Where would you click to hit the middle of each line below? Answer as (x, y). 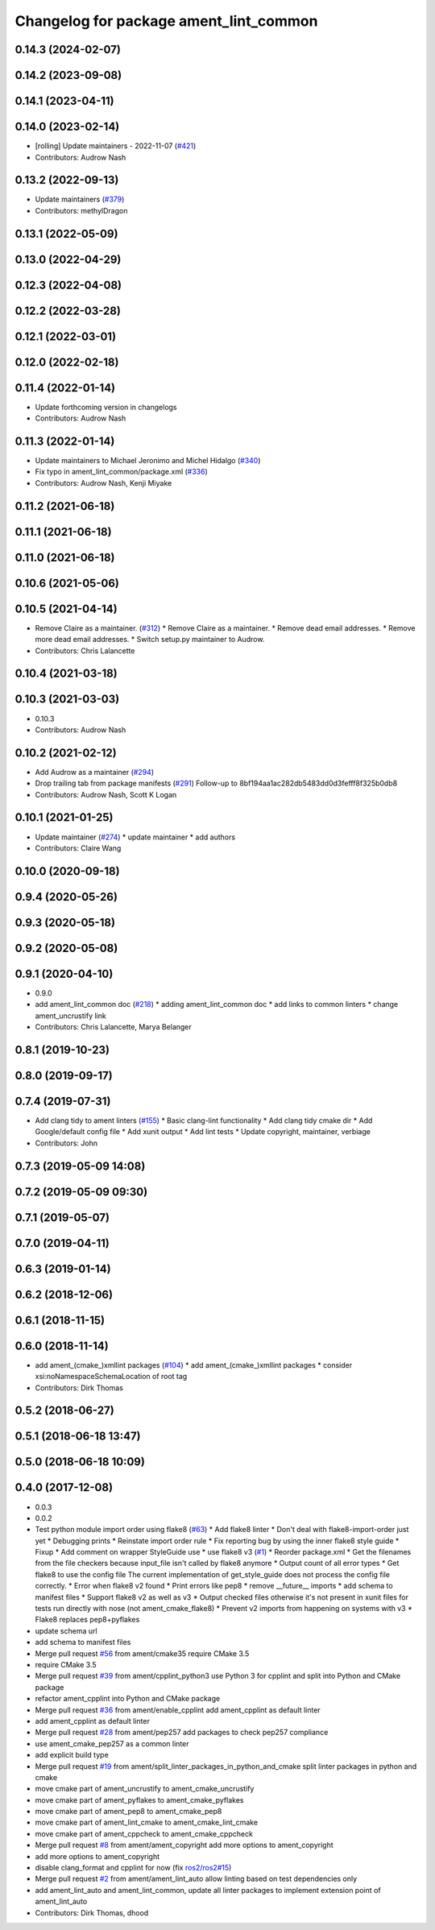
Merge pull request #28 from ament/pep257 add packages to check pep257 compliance (182, 1733)
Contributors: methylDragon (81, 210)
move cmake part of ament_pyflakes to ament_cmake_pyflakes (139, 1800)
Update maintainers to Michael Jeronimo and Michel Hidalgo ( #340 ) (148, 461)
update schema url (66, 1630)
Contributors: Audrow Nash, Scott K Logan (106, 794)
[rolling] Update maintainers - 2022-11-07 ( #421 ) (116, 146)
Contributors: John (66, 1143)
